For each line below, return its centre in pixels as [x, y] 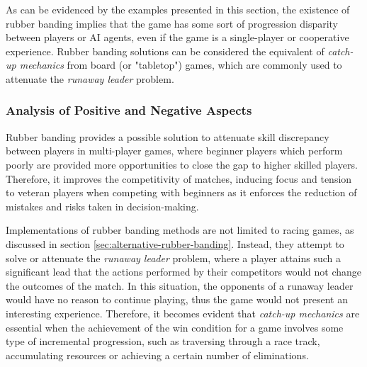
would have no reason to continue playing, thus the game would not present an [177, 299]
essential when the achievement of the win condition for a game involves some [175, 327]
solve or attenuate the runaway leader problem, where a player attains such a [173, 258]
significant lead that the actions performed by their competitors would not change [184, 272]
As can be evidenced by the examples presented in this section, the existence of [178, 9]
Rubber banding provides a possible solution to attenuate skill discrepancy [168, 136]
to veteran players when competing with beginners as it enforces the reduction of [181, 192]
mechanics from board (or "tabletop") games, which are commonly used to [181, 65]
